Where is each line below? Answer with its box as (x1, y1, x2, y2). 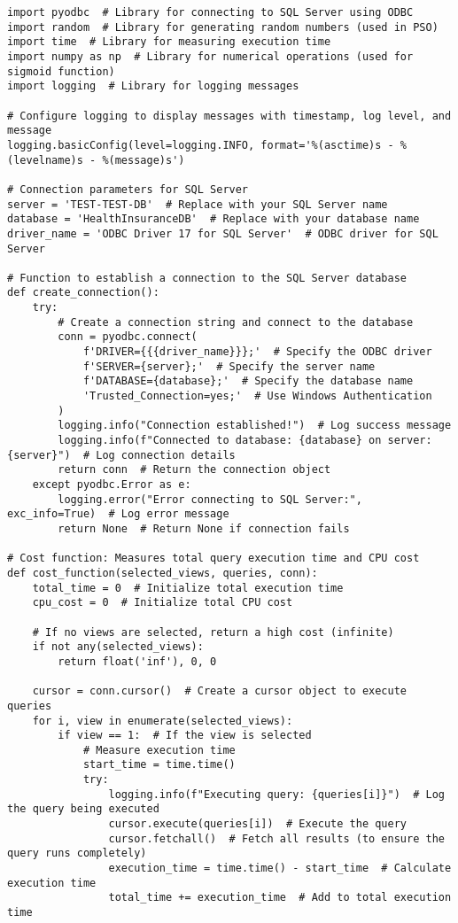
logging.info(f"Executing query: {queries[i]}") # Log (108, 787, 445, 801)
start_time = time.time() (82, 758, 236, 772)
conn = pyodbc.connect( (58, 330, 198, 344)
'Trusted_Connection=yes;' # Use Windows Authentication (82, 390, 432, 403)
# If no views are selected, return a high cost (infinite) (32, 625, 394, 639)
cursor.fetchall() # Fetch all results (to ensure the (108, 832, 445, 845)
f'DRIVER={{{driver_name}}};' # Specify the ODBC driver (82, 345, 432, 359)
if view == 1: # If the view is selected (58, 729, 312, 742)
